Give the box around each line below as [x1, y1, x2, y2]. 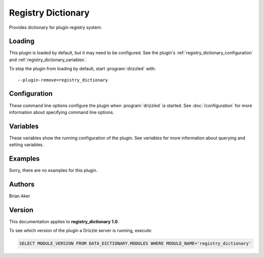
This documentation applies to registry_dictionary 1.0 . [9, 218, 119, 224]
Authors [9, 180, 35, 188]
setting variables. [9, 142, 44, 148]
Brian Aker [9, 193, 30, 199]
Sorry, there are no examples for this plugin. [9, 168, 98, 173]
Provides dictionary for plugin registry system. [9, 24, 102, 30]
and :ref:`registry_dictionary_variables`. [9, 57, 87, 63]
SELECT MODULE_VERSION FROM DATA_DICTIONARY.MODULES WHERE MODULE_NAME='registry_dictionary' [19, 241, 252, 246]
